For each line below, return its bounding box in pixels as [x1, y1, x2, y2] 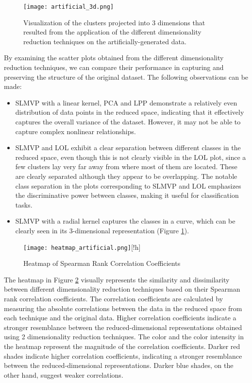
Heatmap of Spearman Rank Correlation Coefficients [23, 258, 181, 268]
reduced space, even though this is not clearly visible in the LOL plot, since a [15, 152, 246, 162]
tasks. [15, 199, 33, 209]
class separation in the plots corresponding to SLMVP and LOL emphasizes [15, 180, 241, 191]
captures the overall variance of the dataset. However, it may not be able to [15, 117, 241, 126]
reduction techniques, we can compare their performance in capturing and [4, 62, 224, 72]
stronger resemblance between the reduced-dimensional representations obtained [4, 322, 242, 332]
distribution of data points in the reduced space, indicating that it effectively [15, 107, 244, 117]
